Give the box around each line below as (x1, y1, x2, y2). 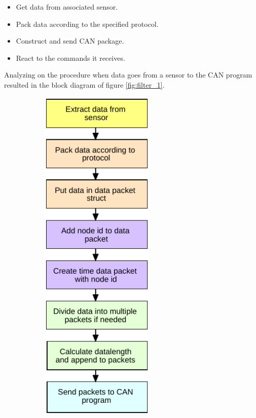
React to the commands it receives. (16, 52, 125, 63)
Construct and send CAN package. (16, 35, 124, 46)
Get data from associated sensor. (16, 2, 118, 12)
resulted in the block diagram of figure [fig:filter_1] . (4, 79, 165, 90)
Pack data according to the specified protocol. (16, 18, 159, 29)
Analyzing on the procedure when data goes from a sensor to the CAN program (4, 69, 252, 80)
